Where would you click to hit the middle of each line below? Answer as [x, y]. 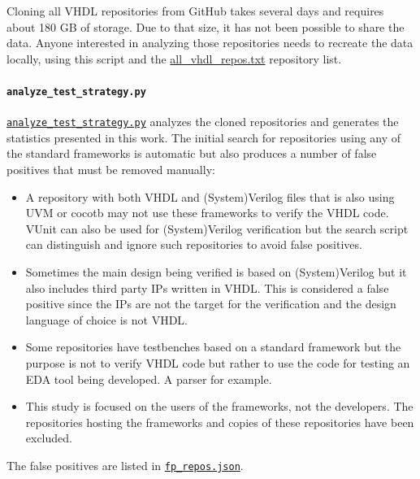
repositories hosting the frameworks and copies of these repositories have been [220, 422]
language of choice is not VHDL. [106, 319]
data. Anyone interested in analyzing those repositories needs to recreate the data [210, 43]
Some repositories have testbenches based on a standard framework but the [213, 347]
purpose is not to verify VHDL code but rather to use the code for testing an [218, 363]
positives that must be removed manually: [111, 170]
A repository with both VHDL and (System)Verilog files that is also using [210, 196]
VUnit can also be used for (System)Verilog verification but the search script [217, 228]
